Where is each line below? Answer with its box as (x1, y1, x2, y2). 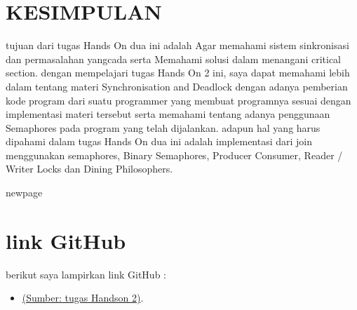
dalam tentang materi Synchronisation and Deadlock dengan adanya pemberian (6, 79, 348, 93)
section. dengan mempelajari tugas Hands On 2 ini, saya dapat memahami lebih (6, 65, 350, 80)
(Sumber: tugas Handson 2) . (22, 290, 144, 305)
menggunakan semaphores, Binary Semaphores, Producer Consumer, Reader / (6, 147, 343, 162)
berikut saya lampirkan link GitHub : (6, 267, 166, 281)
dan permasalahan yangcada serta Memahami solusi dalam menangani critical (6, 51, 341, 66)
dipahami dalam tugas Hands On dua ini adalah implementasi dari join (6, 134, 313, 149)
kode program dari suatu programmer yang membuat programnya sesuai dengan (6, 93, 351, 107)
